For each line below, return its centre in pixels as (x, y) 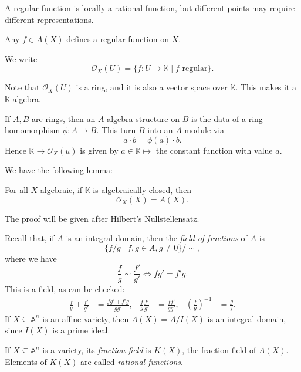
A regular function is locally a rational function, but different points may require (150, 8)
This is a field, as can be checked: (65, 289)
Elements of (26, 361)
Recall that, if (30, 238)
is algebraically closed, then (142, 189)
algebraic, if (61, 189)
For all (16, 189)
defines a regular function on (118, 39)
